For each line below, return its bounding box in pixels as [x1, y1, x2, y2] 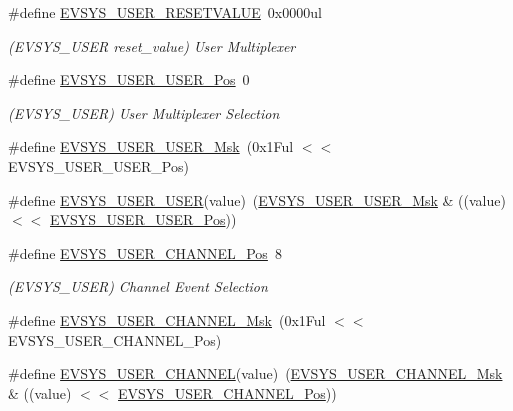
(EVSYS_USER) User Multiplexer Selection [8, 102, 280, 123]
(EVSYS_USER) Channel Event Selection [8, 276, 268, 297]
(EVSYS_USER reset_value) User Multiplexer [8, 35, 296, 56]
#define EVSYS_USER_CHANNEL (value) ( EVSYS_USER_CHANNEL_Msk [8, 363, 503, 384]
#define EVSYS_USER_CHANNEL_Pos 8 [8, 242, 282, 263]
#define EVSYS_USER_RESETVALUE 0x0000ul [8, 2, 322, 22]
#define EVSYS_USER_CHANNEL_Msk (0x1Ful [8, 309, 326, 330]
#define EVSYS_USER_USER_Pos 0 [8, 69, 250, 90]
